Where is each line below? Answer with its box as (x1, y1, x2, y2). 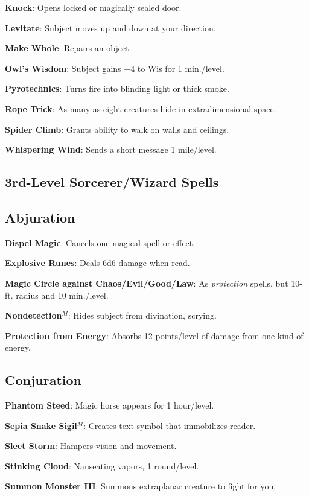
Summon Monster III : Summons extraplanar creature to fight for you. (5, 480, 276, 492)
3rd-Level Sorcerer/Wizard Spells (5, 173, 219, 191)
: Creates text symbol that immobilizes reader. (83, 419, 256, 431)
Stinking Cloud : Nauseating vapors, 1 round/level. (5, 459, 199, 472)
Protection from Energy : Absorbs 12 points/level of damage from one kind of (5, 329, 304, 342)
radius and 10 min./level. (16, 288, 109, 301)
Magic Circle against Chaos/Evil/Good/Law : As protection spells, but (5, 276, 288, 289)
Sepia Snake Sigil (5, 419, 77, 431)
